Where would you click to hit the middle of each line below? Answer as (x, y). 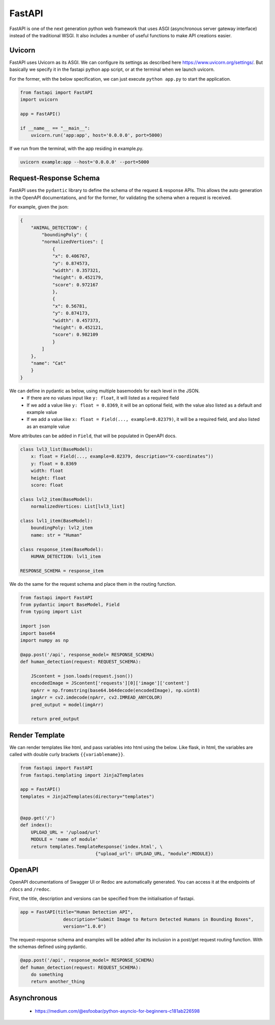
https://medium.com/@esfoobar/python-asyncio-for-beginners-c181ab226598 (117, 1011)
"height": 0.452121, (78, 328)
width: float (47, 471)
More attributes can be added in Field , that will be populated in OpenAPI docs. (93, 436)
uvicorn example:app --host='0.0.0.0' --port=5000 (85, 162)
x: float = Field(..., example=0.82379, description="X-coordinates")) (122, 456)
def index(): (36, 825)
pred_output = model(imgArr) (67, 705)
